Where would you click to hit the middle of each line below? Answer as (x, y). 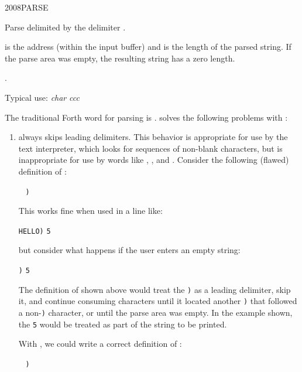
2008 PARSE (27, 7)
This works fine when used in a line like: (90, 211)
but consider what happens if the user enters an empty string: (129, 250)
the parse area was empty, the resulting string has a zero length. (120, 58)
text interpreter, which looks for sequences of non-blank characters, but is (150, 148)
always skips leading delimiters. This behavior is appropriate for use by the (153, 137)
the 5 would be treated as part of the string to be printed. (123, 324)
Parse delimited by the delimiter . (65, 27)
